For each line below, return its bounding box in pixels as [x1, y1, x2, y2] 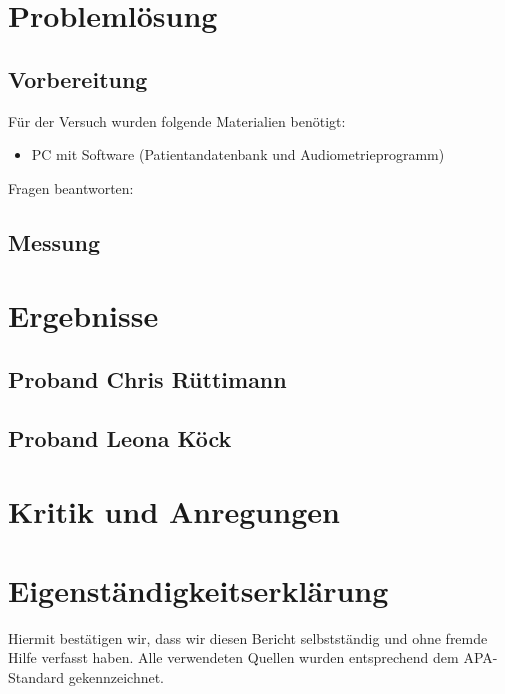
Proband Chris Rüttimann [8, 363, 287, 394]
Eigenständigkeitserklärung [8, 569, 389, 610]
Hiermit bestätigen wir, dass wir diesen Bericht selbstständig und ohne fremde [8, 627, 488, 648]
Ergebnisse [8, 295, 159, 336]
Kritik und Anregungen [8, 491, 340, 532]
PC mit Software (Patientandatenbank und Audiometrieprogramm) [31, 144, 445, 165]
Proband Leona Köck [8, 422, 232, 453]
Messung [8, 226, 100, 257]
